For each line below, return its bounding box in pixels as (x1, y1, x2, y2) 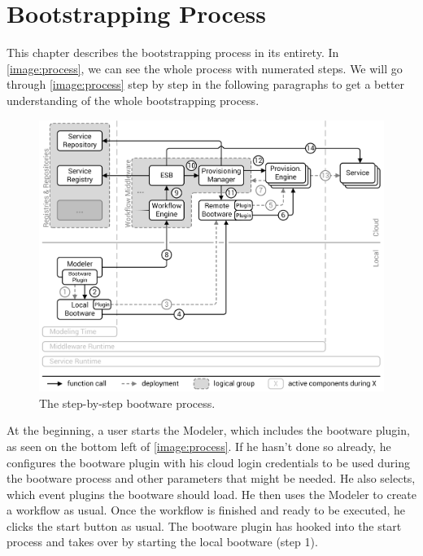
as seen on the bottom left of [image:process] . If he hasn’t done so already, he (7, 437, 391, 454)
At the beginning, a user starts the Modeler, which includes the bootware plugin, (7, 422, 410, 439)
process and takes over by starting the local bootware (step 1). (7, 533, 318, 550)
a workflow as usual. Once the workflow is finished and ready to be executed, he (7, 501, 406, 519)
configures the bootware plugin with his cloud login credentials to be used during (7, 453, 410, 471)
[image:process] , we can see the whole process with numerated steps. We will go (7, 59, 403, 77)
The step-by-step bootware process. (39, 394, 216, 411)
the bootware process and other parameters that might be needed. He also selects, (7, 470, 416, 487)
